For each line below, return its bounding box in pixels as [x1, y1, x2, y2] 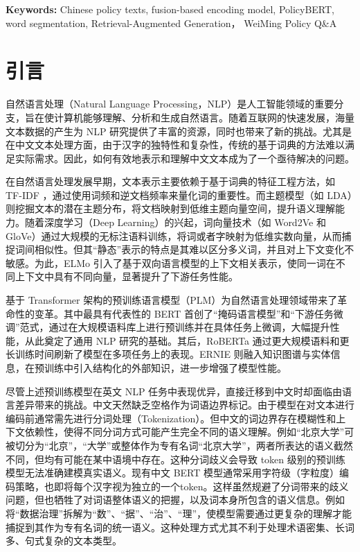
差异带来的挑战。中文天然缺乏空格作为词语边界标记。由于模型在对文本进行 [15, 397, 354, 412]
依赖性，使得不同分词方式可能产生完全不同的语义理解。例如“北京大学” [24, 424, 345, 439]
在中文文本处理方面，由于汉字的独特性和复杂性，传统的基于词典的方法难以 [6, 137, 345, 152]
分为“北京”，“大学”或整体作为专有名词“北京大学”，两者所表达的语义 [24, 438, 334, 452]
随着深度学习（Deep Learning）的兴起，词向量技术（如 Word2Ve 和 [24, 215, 326, 230]
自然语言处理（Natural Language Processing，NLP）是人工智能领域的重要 [6, 96, 334, 111]
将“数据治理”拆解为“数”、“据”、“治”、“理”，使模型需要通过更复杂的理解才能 [6, 506, 352, 520]
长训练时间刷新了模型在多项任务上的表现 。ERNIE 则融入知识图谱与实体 [6, 347, 331, 361]
